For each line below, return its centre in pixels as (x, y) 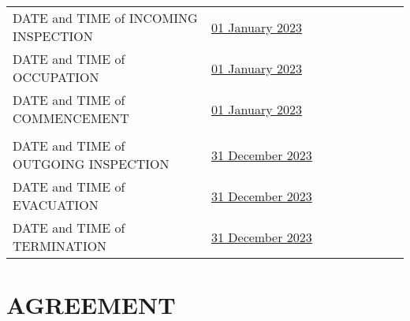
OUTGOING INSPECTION (91, 164)
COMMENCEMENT (71, 118)
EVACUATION (56, 205)
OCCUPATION (56, 77)
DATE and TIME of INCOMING (105, 18)
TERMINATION (60, 246)
